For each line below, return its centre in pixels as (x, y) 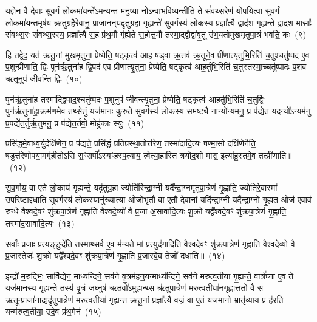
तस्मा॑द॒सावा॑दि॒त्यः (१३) (40, 223)
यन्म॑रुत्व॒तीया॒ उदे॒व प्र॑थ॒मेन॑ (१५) (53, 311)
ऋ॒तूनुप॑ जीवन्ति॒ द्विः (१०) (44, 78)
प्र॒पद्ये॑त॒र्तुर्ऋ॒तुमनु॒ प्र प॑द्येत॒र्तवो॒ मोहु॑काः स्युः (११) (75, 122)
